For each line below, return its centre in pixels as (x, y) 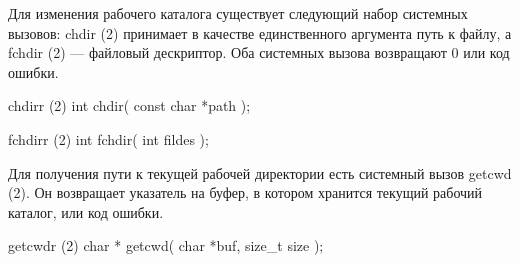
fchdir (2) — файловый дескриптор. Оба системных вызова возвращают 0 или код (259, 52)
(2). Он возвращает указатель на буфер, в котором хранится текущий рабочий (245, 192)
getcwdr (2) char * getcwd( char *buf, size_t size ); (166, 245)
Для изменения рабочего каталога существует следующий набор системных (238, 13)
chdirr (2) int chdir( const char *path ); (129, 105)
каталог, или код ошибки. (86, 211)
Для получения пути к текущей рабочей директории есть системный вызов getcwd (260, 172)
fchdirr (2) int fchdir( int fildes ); (108, 138)
